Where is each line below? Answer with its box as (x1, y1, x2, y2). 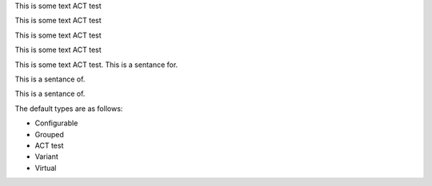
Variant (34, 152, 59, 161)
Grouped (34, 129, 64, 139)
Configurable (34, 118, 78, 128)
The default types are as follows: (14, 104, 123, 113)
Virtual (34, 163, 57, 172)
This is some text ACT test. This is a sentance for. (14, 60, 178, 69)
